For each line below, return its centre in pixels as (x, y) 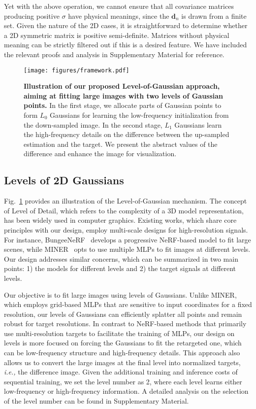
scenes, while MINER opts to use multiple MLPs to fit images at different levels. (127, 249)
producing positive (32, 16)
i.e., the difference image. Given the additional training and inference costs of (121, 372)
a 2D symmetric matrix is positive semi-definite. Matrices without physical (117, 35)
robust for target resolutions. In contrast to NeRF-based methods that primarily (125, 324)
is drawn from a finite (214, 16)
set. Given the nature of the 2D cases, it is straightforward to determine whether (126, 25)
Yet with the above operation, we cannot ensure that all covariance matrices (119, 6)
